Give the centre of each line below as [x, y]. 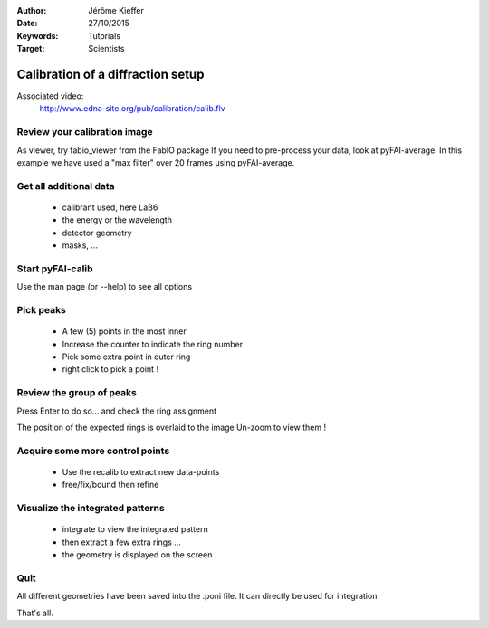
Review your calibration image [85, 132]
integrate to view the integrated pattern [135, 529]
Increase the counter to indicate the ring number [153, 344]
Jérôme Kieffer [116, 10]
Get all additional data [66, 186]
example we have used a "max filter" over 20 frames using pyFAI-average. [156, 162]
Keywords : [38, 35]
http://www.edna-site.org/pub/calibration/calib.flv [132, 109]
